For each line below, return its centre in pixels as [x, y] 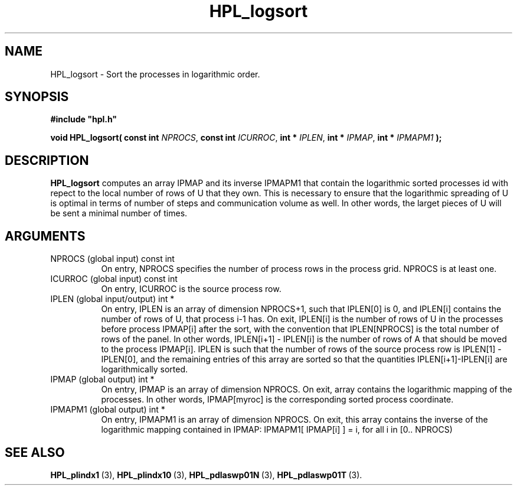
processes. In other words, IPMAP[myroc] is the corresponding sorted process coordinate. [277, 400]
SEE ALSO [35, 452]
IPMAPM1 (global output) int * [108, 410]
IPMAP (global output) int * [102, 379]
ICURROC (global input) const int [114, 279]
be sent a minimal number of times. [119, 213]
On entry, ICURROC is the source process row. [191, 289]
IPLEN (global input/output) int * [112, 299]
